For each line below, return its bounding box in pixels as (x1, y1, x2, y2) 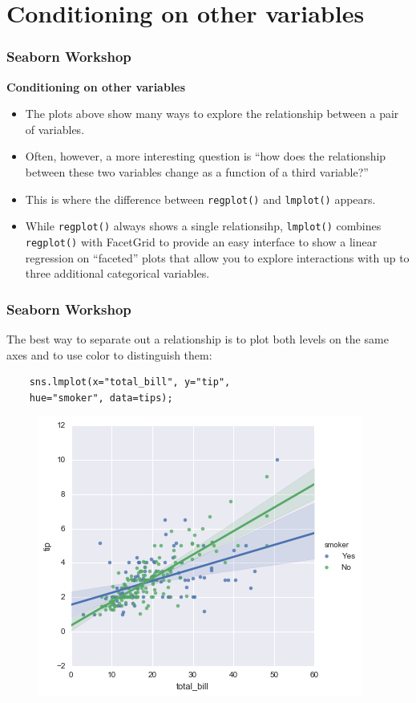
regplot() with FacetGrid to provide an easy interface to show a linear (25, 233, 378, 250)
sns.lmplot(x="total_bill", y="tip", (29, 376, 231, 388)
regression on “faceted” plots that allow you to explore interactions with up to (25, 249, 410, 266)
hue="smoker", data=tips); (29, 392, 173, 404)
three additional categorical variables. (25, 265, 210, 282)
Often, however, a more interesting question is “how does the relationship (25, 148, 386, 165)
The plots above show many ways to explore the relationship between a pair (25, 105, 399, 122)
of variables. (25, 120, 85, 137)
